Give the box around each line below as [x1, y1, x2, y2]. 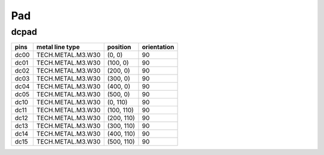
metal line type [36, 43, 80, 51]
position [107, 43, 131, 51]
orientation [142, 43, 175, 51]
